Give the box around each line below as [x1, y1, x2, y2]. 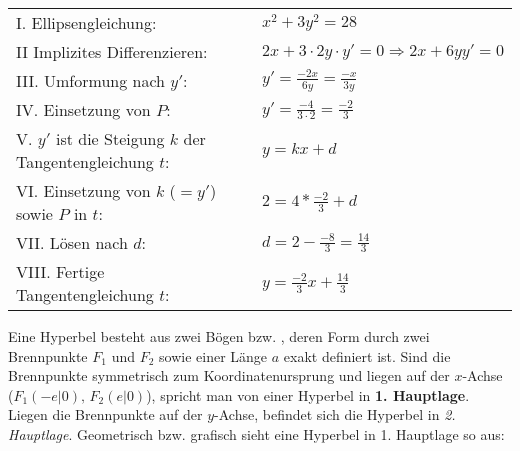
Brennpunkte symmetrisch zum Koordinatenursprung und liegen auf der [8, 365, 450, 386]
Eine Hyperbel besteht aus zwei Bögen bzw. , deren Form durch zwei [8, 326, 430, 346]
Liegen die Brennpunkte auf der [8, 404, 203, 425]
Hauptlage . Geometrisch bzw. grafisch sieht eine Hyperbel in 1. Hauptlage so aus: [8, 423, 505, 444]
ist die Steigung [55, 127, 165, 150]
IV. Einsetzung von [16, 98, 151, 121]
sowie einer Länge [159, 345, 268, 366]
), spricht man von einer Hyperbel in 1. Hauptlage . [146, 384, 470, 405]
